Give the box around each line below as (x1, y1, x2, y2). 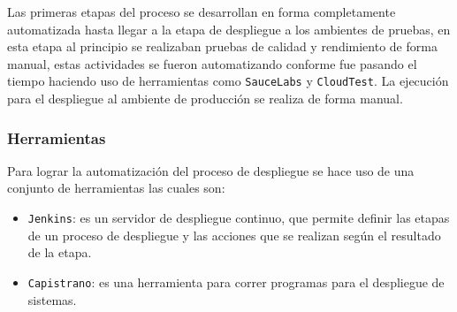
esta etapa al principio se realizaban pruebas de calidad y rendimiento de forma (7, 37, 438, 56)
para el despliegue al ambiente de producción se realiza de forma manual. (7, 89, 403, 108)
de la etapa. (27, 243, 92, 262)
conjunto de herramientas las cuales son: (7, 179, 225, 197)
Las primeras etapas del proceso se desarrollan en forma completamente (7, 3, 396, 20)
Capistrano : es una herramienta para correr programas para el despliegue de (27, 272, 445, 291)
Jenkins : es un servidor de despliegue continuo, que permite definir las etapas (27, 209, 450, 227)
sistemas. (27, 290, 77, 308)
